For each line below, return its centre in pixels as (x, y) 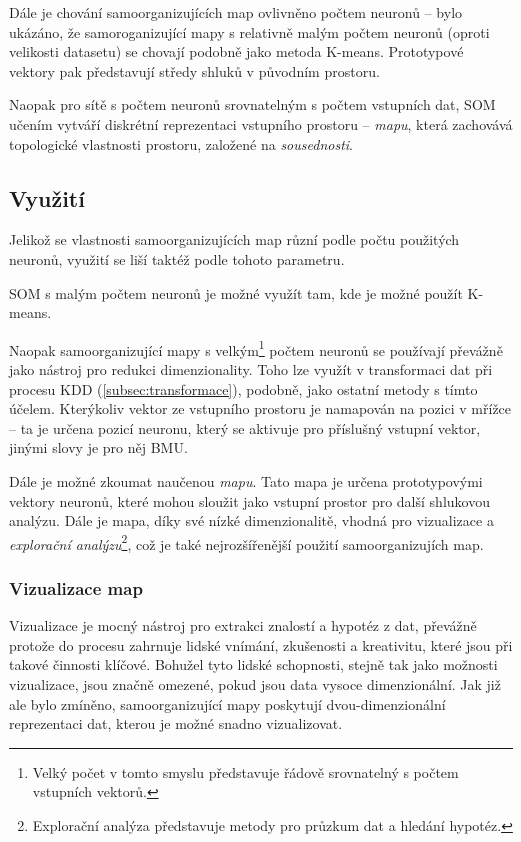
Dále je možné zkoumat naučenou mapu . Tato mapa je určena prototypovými (246, 480)
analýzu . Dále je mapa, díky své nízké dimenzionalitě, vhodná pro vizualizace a (251, 520)
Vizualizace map (76, 587)
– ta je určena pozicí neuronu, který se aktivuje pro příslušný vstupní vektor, (245, 427)
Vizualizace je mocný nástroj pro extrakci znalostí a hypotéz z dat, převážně (243, 625)
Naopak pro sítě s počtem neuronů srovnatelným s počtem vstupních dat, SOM (252, 104)
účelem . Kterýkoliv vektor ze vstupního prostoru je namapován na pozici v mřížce (260, 408)
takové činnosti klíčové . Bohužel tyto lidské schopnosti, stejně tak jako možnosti (253, 664)
